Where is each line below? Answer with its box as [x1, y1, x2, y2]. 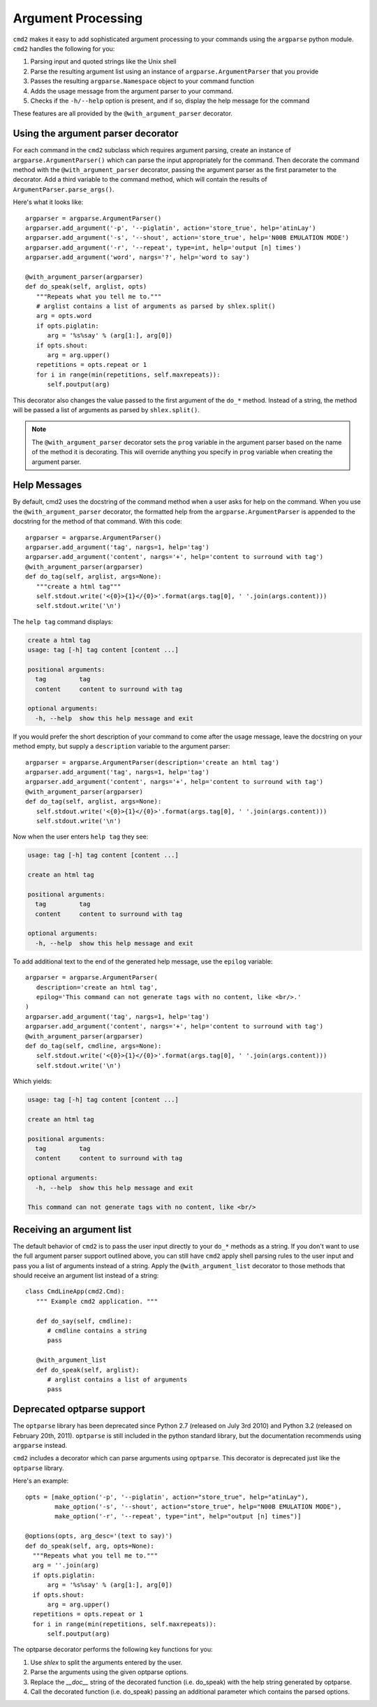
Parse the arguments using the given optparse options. [30, 1668, 188, 1676]
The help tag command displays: [13, 617, 113, 625]
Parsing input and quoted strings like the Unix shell [30, 57, 177, 66]
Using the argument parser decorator [13, 128, 179, 140]
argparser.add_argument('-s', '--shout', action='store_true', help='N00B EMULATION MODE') [25, 234, 349, 242]
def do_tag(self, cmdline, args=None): [25, 1042, 162, 1049]
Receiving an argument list [13, 1223, 132, 1235]
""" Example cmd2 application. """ [36, 1297, 158, 1305]
